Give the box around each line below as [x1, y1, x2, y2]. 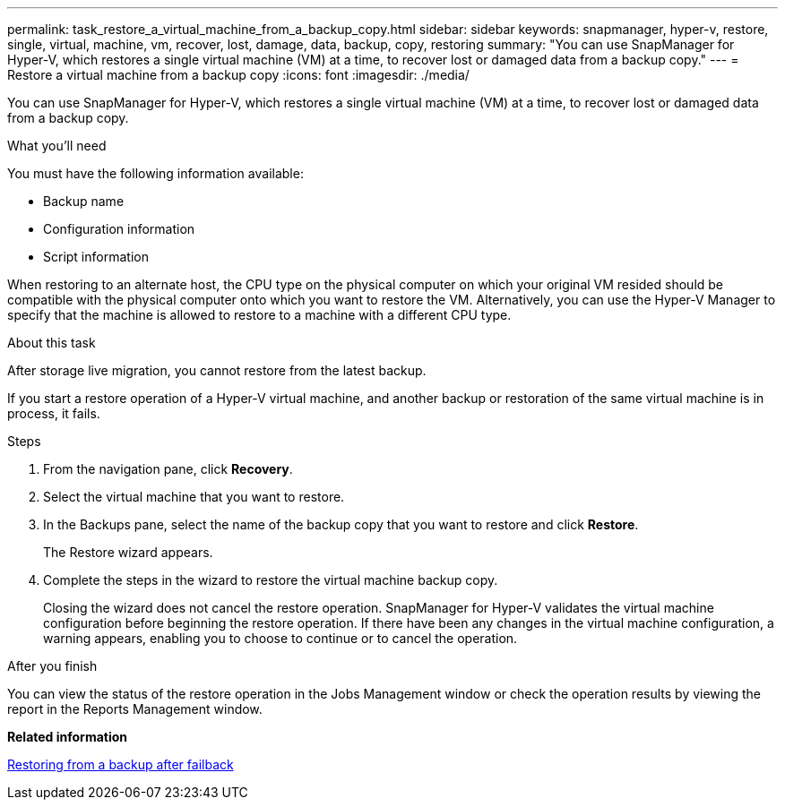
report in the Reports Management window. [7, 701, 263, 717]
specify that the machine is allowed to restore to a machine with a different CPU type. [7, 307, 512, 322]
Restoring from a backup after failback [7, 757, 234, 772]
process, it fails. [7, 406, 100, 421]
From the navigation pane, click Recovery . [43, 461, 293, 476]
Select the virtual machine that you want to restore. [43, 489, 345, 504]
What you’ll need [7, 138, 107, 153]
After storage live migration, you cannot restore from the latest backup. [7, 363, 427, 378]
